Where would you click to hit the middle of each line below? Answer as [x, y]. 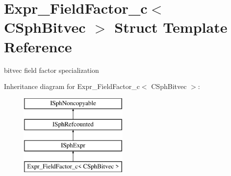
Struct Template [171, 27]
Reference [38, 46]
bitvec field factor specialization [51, 70]
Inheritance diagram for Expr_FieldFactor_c [72, 86]
